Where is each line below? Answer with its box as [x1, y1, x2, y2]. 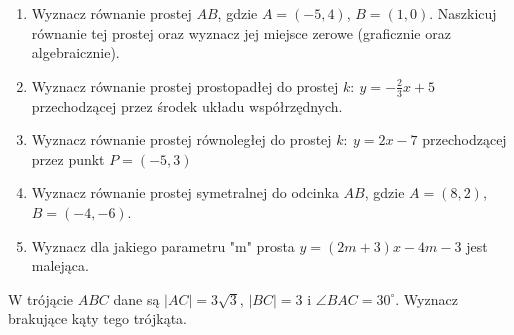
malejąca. [31, 255, 89, 276]
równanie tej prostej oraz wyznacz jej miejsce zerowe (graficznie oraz [31, 22, 451, 43]
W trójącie [8, 288, 73, 309]
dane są [113, 288, 160, 309]
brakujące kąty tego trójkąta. [8, 308, 187, 329]
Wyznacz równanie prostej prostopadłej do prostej [31, 75, 339, 96]
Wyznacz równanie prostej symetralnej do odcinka [31, 182, 339, 203]
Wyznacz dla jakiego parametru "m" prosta [31, 235, 295, 256]
